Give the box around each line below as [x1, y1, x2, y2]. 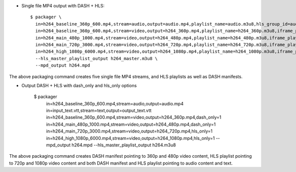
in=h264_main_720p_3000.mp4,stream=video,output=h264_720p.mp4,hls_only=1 [46, 128, 213, 134]
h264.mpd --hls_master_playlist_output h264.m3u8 [72, 142, 176, 148]
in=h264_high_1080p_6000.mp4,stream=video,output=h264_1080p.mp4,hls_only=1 [46, 135, 215, 141]
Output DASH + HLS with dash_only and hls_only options [21, 82, 137, 88]
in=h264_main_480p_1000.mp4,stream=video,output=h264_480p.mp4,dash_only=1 [46, 121, 216, 127]
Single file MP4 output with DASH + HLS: [21, 3, 105, 8]
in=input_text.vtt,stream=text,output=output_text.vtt [46, 107, 152, 113]
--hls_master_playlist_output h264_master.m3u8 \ [35, 56, 158, 61]
